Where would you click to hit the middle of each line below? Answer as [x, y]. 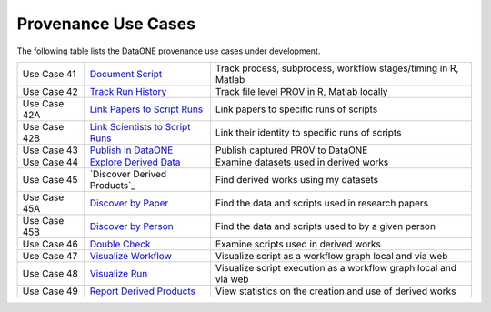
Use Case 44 [50, 162]
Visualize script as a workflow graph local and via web [331, 256]
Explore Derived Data [135, 162]
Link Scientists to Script [140, 126]
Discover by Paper [129, 203]
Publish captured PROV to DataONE [291, 150]
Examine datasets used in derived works [302, 162]
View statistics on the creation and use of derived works [336, 291]
